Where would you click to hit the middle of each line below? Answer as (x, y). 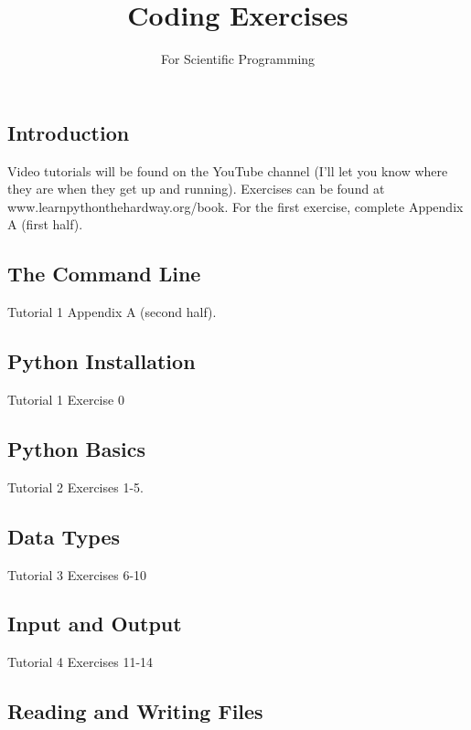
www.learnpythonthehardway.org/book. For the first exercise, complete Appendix (235, 206)
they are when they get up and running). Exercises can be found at (196, 189)
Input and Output (95, 624)
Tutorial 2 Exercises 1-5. (75, 487)
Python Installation (102, 361)
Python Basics (77, 448)
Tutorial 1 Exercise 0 (66, 399)
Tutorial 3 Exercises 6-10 (77, 574)
